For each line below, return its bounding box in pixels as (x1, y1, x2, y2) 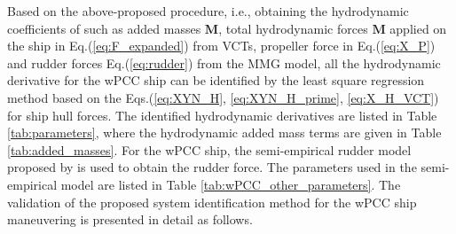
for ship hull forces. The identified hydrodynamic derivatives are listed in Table (7, 105, 437, 124)
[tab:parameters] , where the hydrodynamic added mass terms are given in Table (7, 123, 442, 142)
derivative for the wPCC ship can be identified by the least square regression (7, 71, 425, 90)
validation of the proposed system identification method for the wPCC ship (7, 192, 417, 211)
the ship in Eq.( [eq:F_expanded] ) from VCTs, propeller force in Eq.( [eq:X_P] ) (7, 36, 436, 55)
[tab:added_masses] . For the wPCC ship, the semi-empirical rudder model (7, 140, 412, 159)
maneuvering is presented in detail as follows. (7, 210, 253, 229)
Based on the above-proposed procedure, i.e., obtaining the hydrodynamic (7, 2, 409, 19)
